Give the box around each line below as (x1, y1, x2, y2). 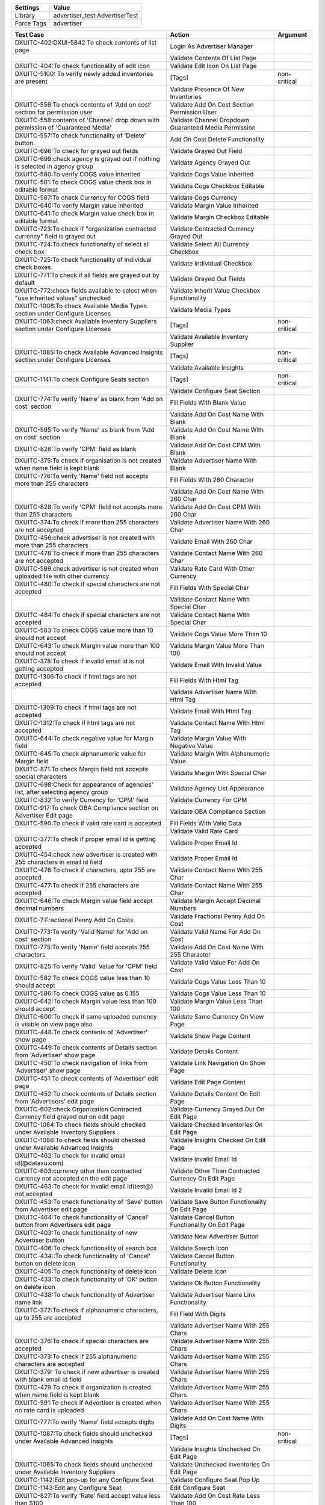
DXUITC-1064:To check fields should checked (14, 1120, 146, 1129)
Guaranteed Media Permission (170, 123, 256, 132)
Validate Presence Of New (170, 85, 245, 93)
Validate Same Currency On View (170, 1013, 264, 1020)
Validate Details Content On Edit (170, 1090, 261, 1098)
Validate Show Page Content (170, 1032, 251, 1040)
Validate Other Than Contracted (170, 1167, 260, 1175)
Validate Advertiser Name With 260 (170, 518, 270, 526)
